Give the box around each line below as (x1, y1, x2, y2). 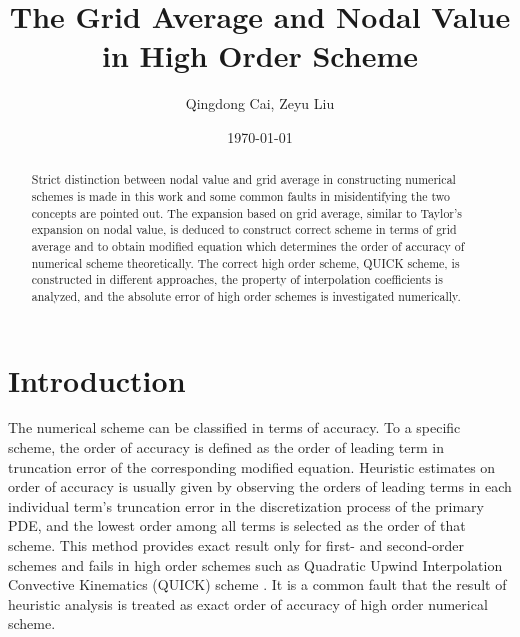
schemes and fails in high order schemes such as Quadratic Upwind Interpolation (8, 554, 503, 575)
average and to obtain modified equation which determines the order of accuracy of (31, 237, 465, 254)
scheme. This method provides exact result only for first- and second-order (8, 535, 465, 556)
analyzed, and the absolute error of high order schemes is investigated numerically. (31, 287, 461, 304)
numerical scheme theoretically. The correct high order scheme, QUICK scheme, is (31, 254, 460, 271)
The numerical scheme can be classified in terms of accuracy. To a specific (8, 417, 461, 438)
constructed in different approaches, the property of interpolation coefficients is (31, 271, 443, 288)
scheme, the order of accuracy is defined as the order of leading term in (8, 437, 444, 458)
